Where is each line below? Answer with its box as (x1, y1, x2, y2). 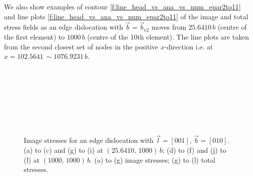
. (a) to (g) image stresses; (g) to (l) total (90, 154, 216, 165)
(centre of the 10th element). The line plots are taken (87, 32, 249, 42)
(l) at (24, 154, 40, 165)
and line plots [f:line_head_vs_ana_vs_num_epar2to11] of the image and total (4, 11, 249, 21)
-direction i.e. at (164, 41, 213, 51)
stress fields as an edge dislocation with (4, 22, 123, 32)
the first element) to (4, 32, 65, 42)
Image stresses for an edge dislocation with (24, 135, 154, 145)
